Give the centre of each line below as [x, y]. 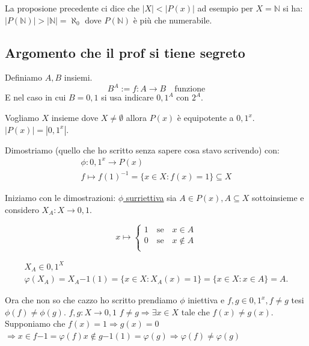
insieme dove [75, 118]
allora [136, 118]
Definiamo [24, 77]
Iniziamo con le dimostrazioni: [60, 198]
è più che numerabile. [173, 20]
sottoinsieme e [278, 198]
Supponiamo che [35, 323]
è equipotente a [205, 118]
